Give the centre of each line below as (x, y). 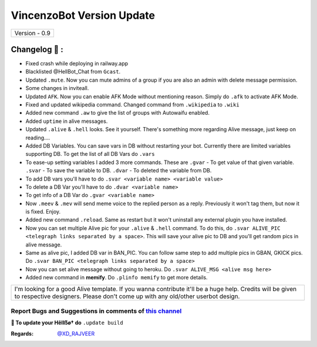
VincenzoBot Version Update (83, 15)
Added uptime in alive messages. (67, 121)
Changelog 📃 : (37, 49)
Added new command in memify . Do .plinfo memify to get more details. (117, 278)
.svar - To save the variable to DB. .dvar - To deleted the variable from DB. (119, 171)
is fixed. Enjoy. (43, 212)
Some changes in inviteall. (57, 88)
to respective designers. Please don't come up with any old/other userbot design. (127, 296)
